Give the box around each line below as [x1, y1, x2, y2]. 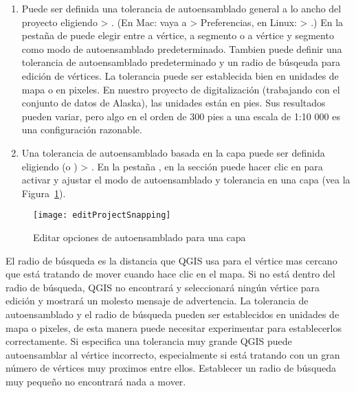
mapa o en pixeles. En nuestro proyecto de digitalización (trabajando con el [21, 82, 340, 96]
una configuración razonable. [21, 122, 142, 137]
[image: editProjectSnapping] [33, 210, 171, 221]
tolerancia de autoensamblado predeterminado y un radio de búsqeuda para [21, 55, 340, 69]
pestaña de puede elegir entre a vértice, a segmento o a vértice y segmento [21, 28, 334, 43]
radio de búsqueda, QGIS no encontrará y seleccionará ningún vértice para [5, 280, 320, 294]
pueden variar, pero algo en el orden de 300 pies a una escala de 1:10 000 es [21, 109, 340, 123]
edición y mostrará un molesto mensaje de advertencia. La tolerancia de [5, 293, 309, 308]
